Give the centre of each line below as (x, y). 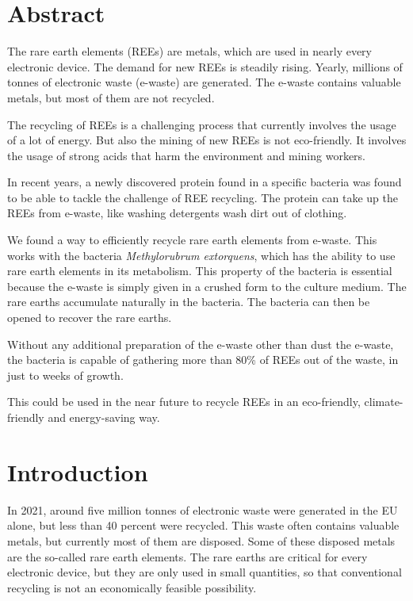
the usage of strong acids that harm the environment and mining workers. (187, 155)
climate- (384, 402)
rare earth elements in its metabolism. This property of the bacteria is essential (200, 271)
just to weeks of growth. (65, 375)
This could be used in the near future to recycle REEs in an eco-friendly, (184, 402)
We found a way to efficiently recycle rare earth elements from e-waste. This (192, 240)
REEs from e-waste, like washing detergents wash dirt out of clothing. (177, 213)
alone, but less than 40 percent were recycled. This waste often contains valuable (203, 525)
